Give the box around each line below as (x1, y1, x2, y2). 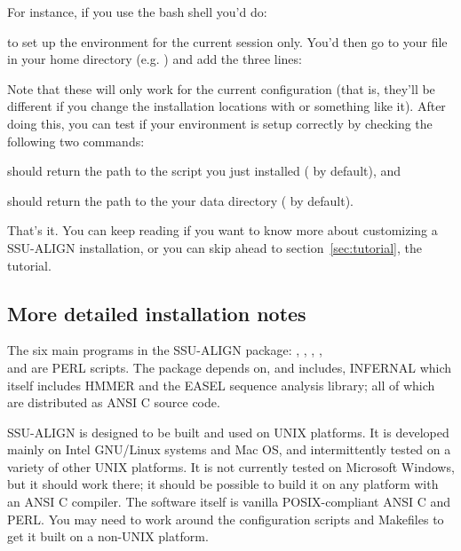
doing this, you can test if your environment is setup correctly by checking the (7, 114, 433, 132)
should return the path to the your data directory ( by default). (7, 191, 354, 209)
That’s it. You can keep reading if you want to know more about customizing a (7, 221, 438, 240)
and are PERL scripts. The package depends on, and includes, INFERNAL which (7, 358, 452, 376)
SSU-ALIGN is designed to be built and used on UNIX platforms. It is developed (7, 422, 449, 441)
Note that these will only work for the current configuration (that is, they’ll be (7, 79, 435, 98)
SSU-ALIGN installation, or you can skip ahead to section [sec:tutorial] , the (7, 238, 422, 256)
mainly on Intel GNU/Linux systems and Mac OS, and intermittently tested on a (7, 440, 451, 459)
